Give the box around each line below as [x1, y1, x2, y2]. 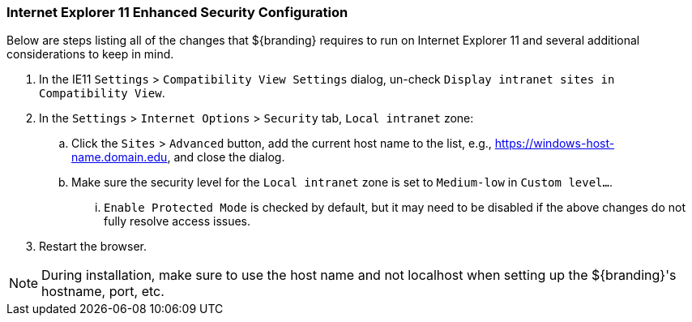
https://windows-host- [494, 136, 615, 151]
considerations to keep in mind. [6, 47, 174, 62]
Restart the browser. [39, 239, 147, 254]
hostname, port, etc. [41, 283, 164, 300]
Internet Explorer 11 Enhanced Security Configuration [6, 4, 348, 20]
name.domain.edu [71, 150, 168, 165]
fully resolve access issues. [104, 214, 251, 229]
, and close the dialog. [167, 150, 285, 165]
